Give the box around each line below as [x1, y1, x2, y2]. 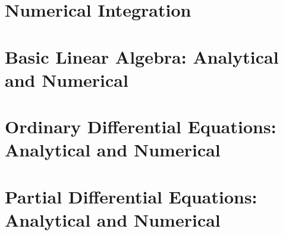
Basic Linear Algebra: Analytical [5, 44, 279, 68]
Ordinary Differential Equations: [5, 114, 276, 139]
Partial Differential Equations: [5, 184, 257, 208]
